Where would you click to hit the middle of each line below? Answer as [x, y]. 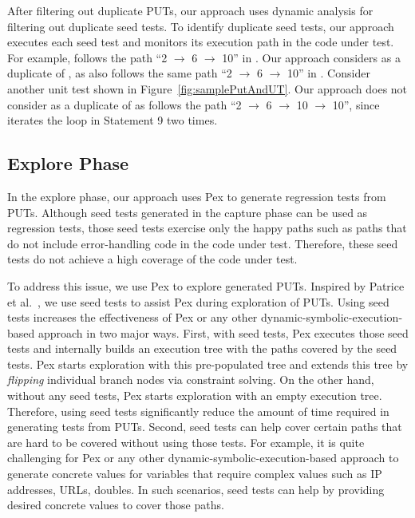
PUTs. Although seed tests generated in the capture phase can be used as [188, 212]
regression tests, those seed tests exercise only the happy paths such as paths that [207, 228]
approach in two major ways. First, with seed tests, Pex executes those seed [223, 332]
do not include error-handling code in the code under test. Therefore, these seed [203, 243]
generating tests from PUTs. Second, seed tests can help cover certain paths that [205, 427]
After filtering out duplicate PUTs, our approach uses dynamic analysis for [190, 10]
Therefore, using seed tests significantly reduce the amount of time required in [198, 411]
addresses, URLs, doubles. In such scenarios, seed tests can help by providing [196, 489]
